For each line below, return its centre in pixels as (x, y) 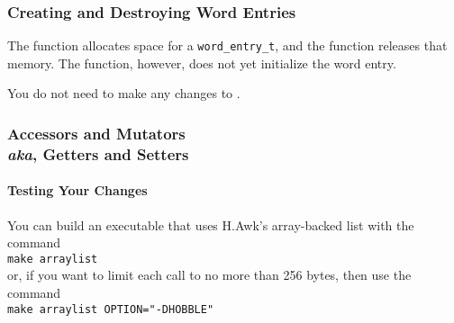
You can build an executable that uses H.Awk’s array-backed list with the (211, 224)
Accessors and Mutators (96, 133)
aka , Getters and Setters (98, 153)
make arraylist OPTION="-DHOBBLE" (111, 309)
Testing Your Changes (77, 190)
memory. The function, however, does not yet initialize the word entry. (202, 63)
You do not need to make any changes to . (124, 93)
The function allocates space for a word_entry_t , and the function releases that (227, 45)
